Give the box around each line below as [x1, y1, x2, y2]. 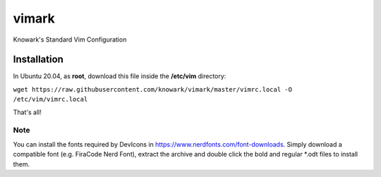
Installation [13, 54, 64, 66]
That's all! [13, 108, 42, 116]
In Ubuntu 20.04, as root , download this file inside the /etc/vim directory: [13, 72, 226, 80]
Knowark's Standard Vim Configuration [13, 35, 127, 44]
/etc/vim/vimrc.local [13, 95, 88, 104]
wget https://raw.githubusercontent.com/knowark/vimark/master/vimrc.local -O [13, 85, 293, 93]
